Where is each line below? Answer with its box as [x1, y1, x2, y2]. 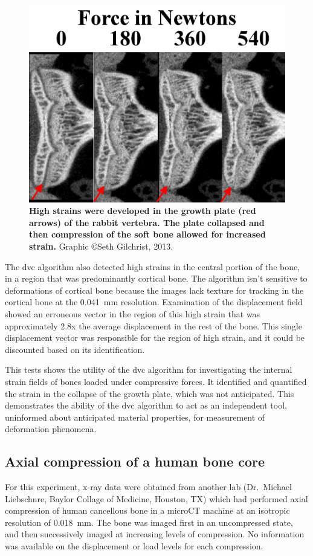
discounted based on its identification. [5, 343, 145, 355]
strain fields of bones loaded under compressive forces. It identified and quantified [5, 375, 307, 387]
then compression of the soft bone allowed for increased [29, 228, 266, 241]
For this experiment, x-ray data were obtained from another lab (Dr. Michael [5, 480, 292, 493]
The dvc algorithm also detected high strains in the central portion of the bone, [5, 260, 300, 273]
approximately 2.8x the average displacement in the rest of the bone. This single [5, 319, 302, 332]
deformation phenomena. [5, 422, 97, 435]
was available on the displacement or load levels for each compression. [5, 540, 263, 552]
